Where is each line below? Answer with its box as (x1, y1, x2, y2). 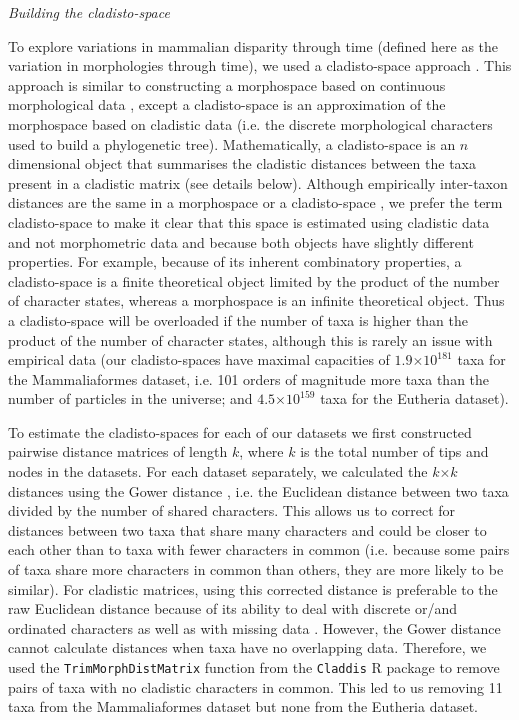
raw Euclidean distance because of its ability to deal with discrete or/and (8, 598, 458, 619)
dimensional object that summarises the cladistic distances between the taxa (8, 153, 476, 174)
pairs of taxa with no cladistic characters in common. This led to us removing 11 (8, 676, 503, 697)
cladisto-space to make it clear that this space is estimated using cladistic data (8, 211, 490, 232)
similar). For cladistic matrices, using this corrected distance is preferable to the (8, 578, 498, 599)
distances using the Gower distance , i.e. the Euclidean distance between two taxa (8, 480, 509, 501)
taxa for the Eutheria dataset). (320, 388, 509, 409)
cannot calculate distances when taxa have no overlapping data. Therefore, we (8, 637, 487, 658)
